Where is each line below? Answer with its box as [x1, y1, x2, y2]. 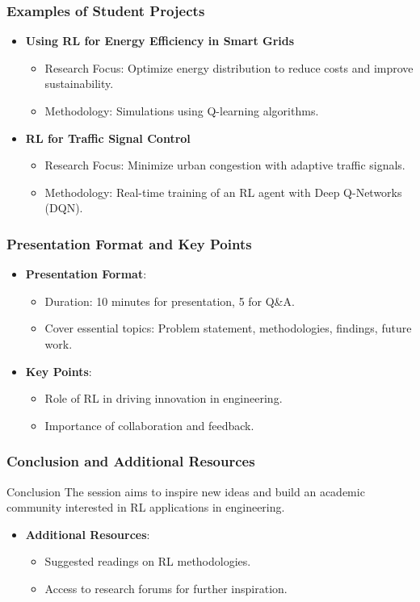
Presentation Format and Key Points [6, 233, 252, 253]
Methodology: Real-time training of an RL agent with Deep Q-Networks [44, 183, 402, 200]
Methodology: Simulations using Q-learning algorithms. [44, 102, 319, 119]
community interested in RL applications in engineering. [6, 499, 285, 516]
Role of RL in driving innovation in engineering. [44, 390, 283, 407]
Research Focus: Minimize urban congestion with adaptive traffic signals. [44, 157, 405, 173]
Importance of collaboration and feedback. [44, 416, 254, 433]
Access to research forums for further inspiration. [44, 579, 288, 596]
